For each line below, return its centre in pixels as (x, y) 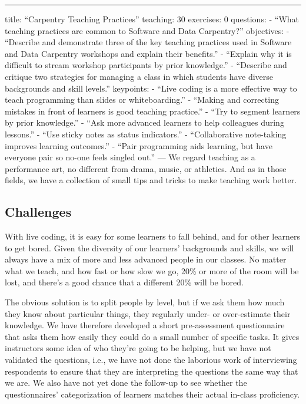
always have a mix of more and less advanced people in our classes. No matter (146, 259)
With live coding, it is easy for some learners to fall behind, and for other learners (152, 236)
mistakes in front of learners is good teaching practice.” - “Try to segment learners (153, 111)
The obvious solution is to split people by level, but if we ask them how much (145, 302)
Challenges (38, 212)
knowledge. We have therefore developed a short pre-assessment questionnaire (145, 325)
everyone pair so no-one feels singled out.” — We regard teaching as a (130, 157)
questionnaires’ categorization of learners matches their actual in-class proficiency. (152, 394)
